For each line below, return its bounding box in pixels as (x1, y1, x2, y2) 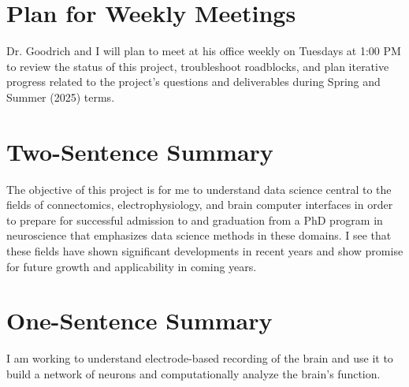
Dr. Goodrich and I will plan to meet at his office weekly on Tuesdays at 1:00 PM (6, 43, 401, 59)
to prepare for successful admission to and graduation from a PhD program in (6, 211, 383, 228)
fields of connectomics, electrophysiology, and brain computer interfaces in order (6, 196, 393, 213)
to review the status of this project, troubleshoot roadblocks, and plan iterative (6, 58, 389, 74)
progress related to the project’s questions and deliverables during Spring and (6, 73, 381, 90)
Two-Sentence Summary (6, 135, 273, 167)
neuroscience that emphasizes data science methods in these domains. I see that (6, 227, 392, 244)
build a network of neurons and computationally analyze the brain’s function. (6, 365, 381, 381)
